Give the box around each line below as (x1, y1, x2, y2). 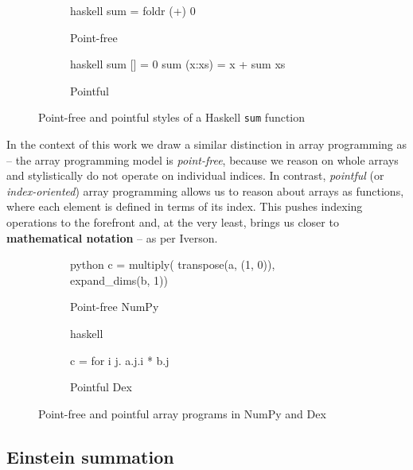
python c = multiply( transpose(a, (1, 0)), (70, 256, 275, 273)
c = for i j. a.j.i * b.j (70, 352, 169, 368)
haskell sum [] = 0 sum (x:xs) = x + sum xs (70, 56, 286, 72)
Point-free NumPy (70, 298, 159, 315)
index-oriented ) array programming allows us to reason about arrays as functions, (6, 182, 404, 199)
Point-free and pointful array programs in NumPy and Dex (38, 405, 326, 421)
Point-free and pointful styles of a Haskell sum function (38, 109, 306, 126)
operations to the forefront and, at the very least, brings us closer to (6, 214, 339, 230)
